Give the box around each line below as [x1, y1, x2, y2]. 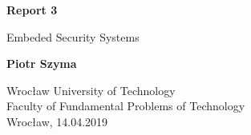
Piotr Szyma [6, 55, 77, 72]
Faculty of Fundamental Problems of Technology [6, 97, 245, 114]
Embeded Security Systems [6, 28, 140, 45]
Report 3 [6, 2, 58, 18]
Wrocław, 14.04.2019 [6, 113, 108, 129]
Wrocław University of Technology [6, 81, 176, 98]
